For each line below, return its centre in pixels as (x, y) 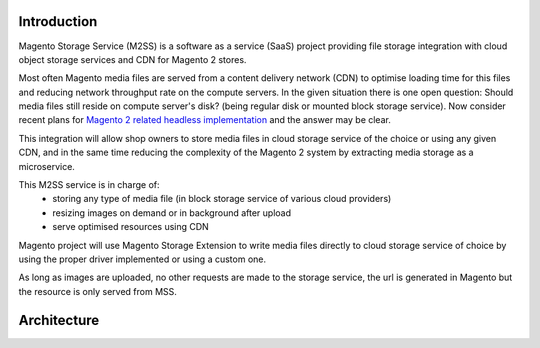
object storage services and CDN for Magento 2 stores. (132, 59)
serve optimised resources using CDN (130, 227)
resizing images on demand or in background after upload (172, 212)
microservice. (46, 166)
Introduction (58, 21)
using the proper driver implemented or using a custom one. (142, 259)
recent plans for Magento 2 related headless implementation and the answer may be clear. (205, 120)
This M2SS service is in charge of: (89, 185)
